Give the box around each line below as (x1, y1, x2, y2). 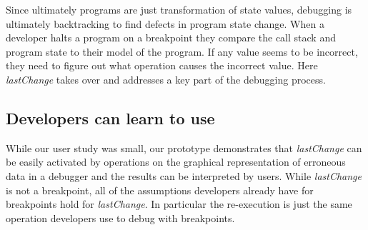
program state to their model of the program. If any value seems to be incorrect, (6, 44, 358, 59)
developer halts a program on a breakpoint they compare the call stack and (6, 30, 336, 45)
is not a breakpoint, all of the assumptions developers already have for (6, 182, 314, 197)
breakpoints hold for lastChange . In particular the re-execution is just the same (6, 196, 352, 211)
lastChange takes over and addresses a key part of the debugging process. (6, 71, 326, 86)
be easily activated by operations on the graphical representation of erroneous (6, 154, 346, 169)
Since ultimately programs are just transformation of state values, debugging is (6, 2, 352, 16)
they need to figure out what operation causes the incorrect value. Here (6, 58, 318, 73)
